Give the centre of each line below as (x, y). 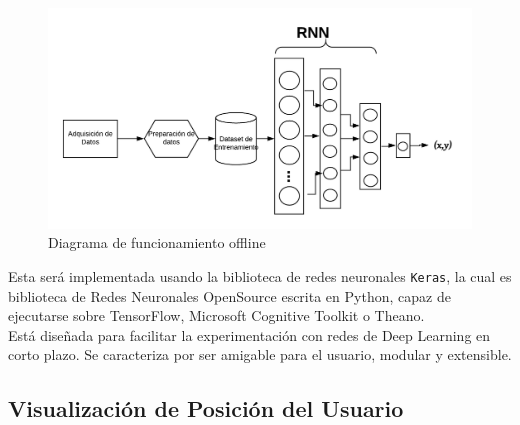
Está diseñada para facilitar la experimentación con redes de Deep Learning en (249, 334)
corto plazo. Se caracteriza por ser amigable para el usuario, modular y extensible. (260, 354)
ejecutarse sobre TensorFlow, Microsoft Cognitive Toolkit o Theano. (216, 315)
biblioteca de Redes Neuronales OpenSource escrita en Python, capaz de (229, 295)
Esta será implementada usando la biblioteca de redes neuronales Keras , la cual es (260, 275)
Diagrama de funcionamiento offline (157, 242)
